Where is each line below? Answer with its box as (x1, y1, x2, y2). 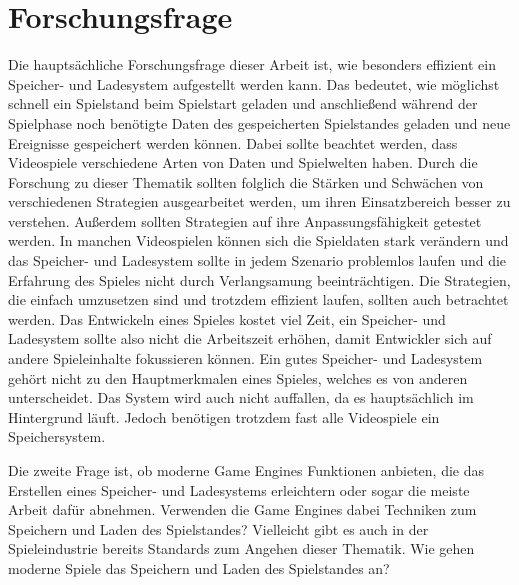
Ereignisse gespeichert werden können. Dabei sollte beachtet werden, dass (8, 132, 458, 153)
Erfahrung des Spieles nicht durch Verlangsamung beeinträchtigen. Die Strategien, (8, 269, 511, 290)
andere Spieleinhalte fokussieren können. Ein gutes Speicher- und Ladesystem (8, 348, 483, 369)
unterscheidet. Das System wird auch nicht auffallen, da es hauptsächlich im (8, 387, 474, 408)
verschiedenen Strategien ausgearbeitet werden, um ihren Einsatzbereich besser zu (8, 191, 511, 212)
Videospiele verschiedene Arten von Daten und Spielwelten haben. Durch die (8, 152, 478, 173)
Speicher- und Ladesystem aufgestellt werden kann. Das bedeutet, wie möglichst (8, 73, 500, 94)
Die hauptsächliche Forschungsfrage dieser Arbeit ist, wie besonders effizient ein (8, 54, 496, 75)
